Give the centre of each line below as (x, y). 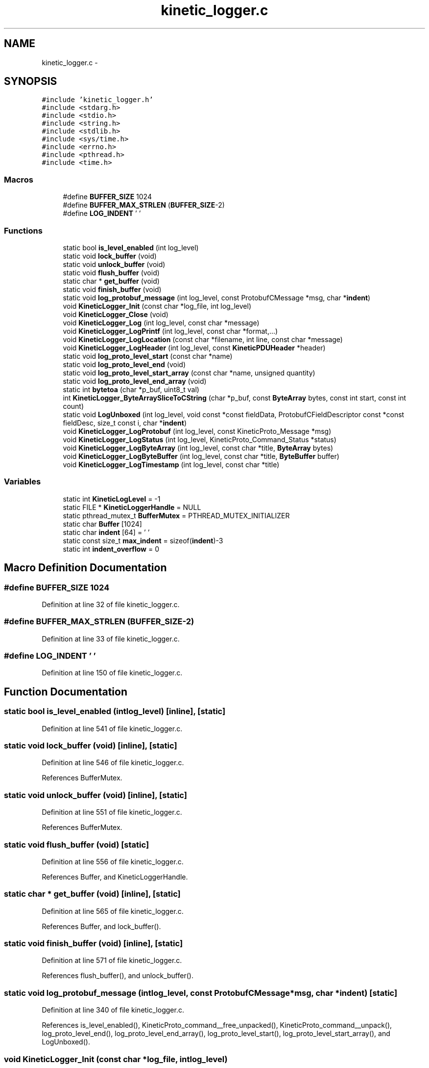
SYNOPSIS (31, 81)
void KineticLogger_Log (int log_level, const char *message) (161, 322)
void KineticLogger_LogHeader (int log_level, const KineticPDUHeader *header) (194, 347)
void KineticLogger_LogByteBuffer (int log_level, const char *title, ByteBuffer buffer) (201, 456)
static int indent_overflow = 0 (111, 549)
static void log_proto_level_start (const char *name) (148, 356)
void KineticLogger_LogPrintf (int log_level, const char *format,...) (170, 331)
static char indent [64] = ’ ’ (106, 532)
